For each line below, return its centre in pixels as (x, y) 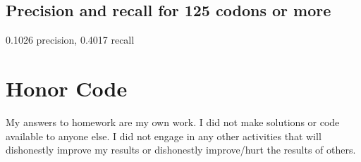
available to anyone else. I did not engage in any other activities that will (164, 136)
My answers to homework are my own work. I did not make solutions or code (173, 122)
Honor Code (67, 88)
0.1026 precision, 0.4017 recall (70, 40)
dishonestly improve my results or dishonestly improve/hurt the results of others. (181, 150)
